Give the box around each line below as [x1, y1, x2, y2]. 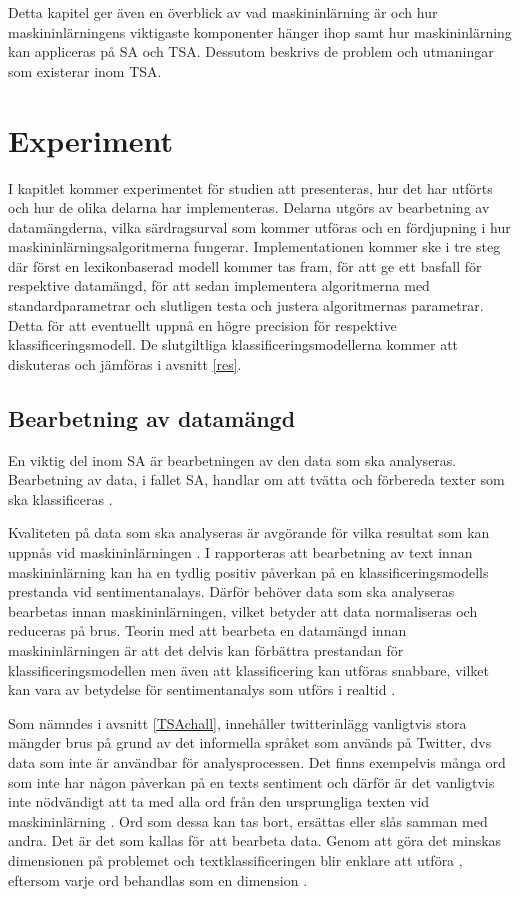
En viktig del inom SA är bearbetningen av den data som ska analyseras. [8, 449, 457, 470]
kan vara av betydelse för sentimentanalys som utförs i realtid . [8, 679, 396, 700]
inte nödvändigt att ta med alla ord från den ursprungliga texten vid [8, 791, 430, 812]
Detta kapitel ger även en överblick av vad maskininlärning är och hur [8, 2, 438, 22]
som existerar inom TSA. [8, 60, 162, 81]
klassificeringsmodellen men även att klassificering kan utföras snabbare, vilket [8, 659, 489, 680]
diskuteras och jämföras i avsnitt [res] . [8, 353, 242, 374]
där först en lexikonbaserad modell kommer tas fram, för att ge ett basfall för [8, 255, 482, 276]
